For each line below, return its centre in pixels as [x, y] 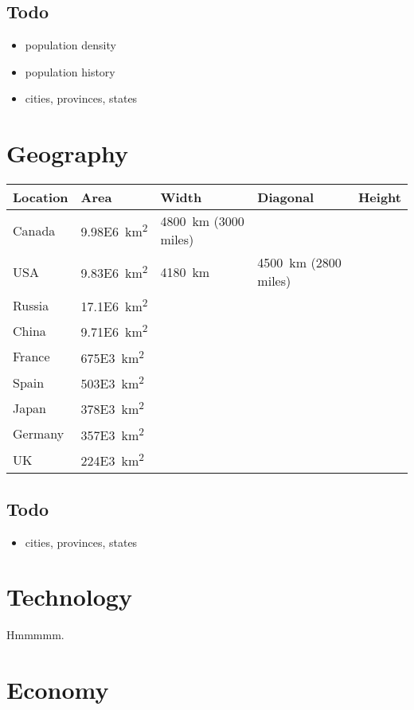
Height [379, 197]
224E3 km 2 [112, 460]
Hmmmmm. [35, 635]
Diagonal [286, 197]
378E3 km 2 [112, 408]
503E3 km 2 [112, 382]
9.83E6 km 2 [114, 271]
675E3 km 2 [112, 357]
